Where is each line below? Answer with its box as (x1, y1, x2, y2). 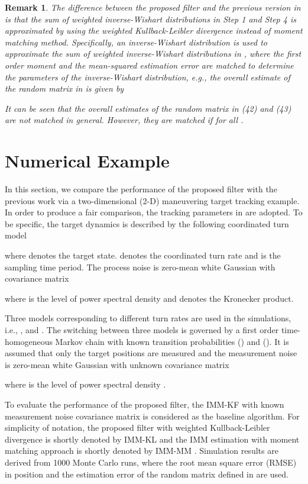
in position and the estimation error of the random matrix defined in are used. (5, 467, 289, 480)
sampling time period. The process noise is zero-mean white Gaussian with (5, 260, 275, 273)
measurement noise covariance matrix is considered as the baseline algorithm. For (5, 409, 300, 422)
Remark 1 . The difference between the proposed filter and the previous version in (5, 1, 301, 13)
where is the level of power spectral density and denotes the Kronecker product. (5, 292, 294, 304)
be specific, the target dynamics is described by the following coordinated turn (5, 217, 289, 230)
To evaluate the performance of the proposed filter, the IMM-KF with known (5, 398, 284, 410)
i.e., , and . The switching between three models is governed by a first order (5, 324, 279, 335)
